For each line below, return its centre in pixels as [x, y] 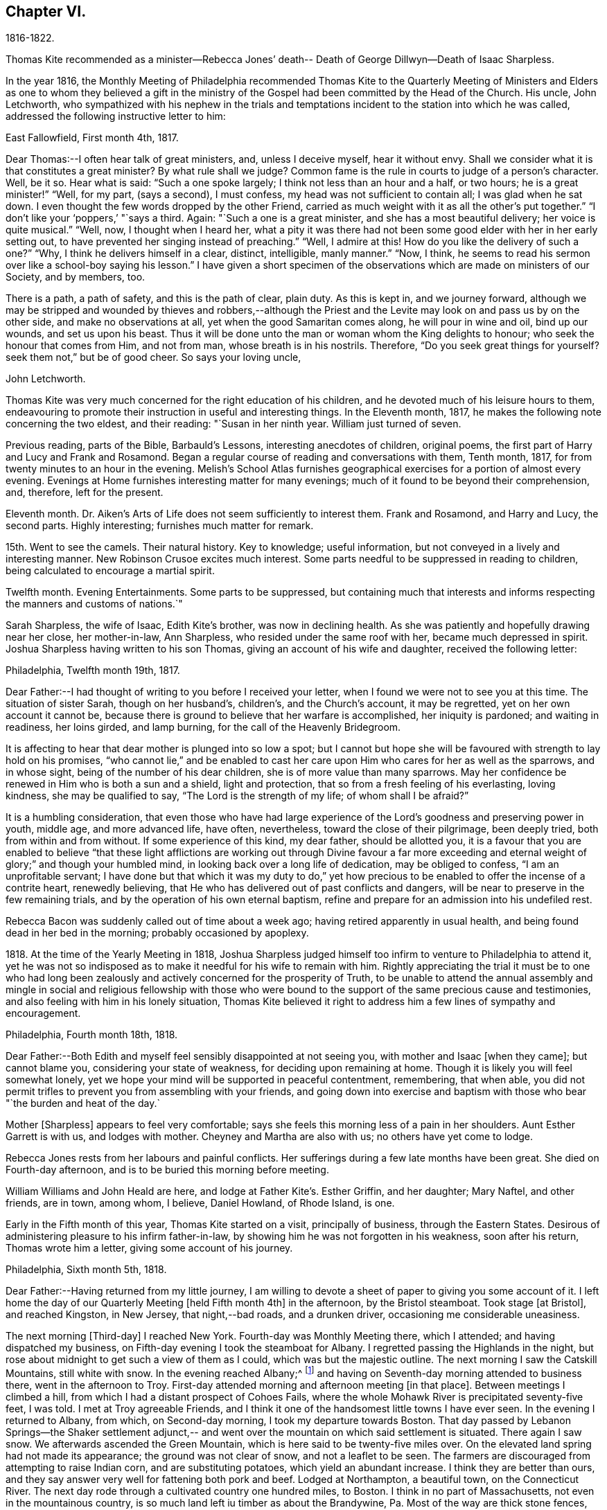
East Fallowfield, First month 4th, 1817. [92, 138]
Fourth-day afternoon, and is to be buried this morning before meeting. [167, 1170]
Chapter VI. [46, 11]
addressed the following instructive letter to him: [116, 116]
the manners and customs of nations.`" [94, 604]
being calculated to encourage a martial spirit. [110, 571]
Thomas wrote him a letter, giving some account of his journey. [149, 1248]
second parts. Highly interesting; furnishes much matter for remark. [160, 526]
